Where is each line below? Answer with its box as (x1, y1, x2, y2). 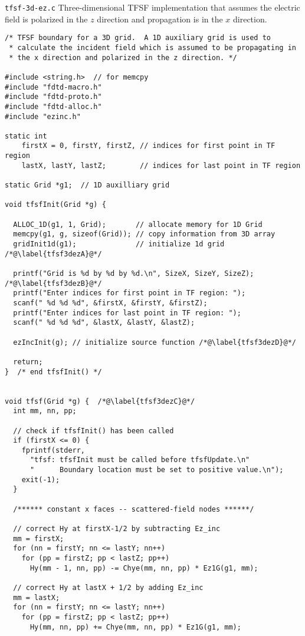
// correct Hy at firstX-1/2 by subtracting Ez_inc (13, 525, 221, 533)
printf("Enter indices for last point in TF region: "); (13, 308, 241, 317)
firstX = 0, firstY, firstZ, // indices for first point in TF (21, 141, 276, 150)
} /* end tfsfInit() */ (5, 367, 102, 376)
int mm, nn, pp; (13, 407, 77, 416)
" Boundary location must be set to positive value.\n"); (29, 466, 284, 474)
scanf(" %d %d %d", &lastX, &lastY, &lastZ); (13, 318, 195, 327)
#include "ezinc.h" (5, 112, 81, 121)
